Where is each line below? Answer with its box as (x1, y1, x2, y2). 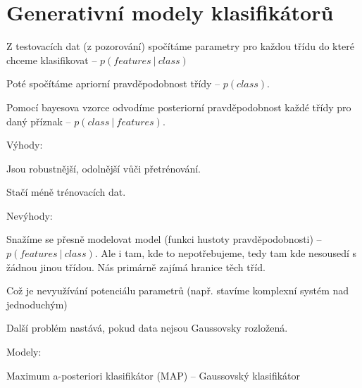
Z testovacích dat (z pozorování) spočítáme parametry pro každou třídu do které (6, 39, 354, 54)
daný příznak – (6, 113, 71, 128)
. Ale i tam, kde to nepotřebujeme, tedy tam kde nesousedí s (94, 246, 356, 261)
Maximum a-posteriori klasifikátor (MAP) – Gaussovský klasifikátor (6, 368, 301, 382)
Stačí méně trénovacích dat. (6, 184, 126, 199)
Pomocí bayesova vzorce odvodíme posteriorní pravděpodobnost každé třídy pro (6, 99, 351, 114)
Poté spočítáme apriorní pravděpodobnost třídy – (6, 76, 220, 91)
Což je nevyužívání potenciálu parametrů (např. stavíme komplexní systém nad (6, 283, 349, 298)
